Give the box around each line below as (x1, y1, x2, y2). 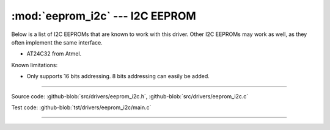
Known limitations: (11, 61, 58, 68)
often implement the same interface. (11, 38, 103, 46)
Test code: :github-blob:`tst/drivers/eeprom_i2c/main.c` (11, 104, 152, 111)
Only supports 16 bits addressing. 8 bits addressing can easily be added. (26, 73, 210, 80)
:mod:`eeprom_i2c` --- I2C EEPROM (11, 9, 197, 23)
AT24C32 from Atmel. (26, 50, 82, 57)
